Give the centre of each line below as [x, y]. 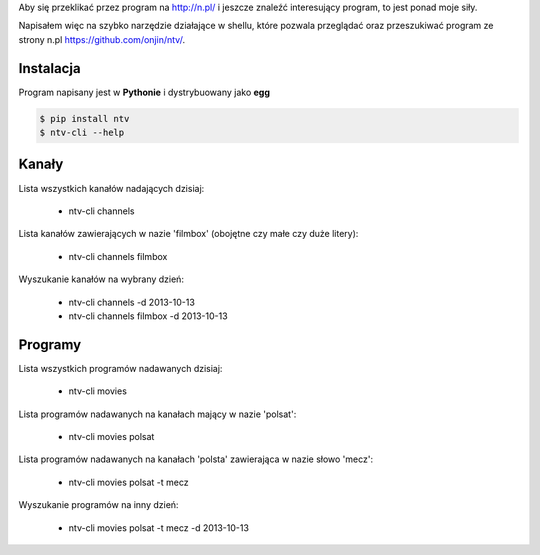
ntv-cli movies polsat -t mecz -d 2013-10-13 [159, 527]
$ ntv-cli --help [82, 133]
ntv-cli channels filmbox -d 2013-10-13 [148, 316]
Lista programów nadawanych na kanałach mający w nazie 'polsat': [157, 414]
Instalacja [49, 68]
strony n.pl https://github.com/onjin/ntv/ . [101, 39]
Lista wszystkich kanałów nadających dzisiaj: [111, 188]
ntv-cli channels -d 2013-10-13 [131, 302]
